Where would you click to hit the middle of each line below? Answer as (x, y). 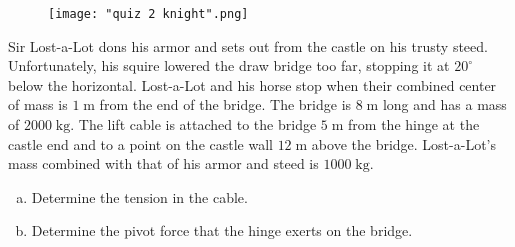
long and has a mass (444, 104)
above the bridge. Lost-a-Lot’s (403, 143)
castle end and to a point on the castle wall (140, 143)
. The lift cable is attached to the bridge (193, 124)
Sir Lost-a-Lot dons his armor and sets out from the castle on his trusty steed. (248, 45)
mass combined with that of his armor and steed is (163, 163)
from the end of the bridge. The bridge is (225, 104)
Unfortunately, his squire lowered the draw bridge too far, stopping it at (229, 65)
